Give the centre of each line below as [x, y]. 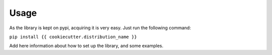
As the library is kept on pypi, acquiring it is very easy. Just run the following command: [100, 28]
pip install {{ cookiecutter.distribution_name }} [73, 37]
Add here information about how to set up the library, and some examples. [86, 46]
